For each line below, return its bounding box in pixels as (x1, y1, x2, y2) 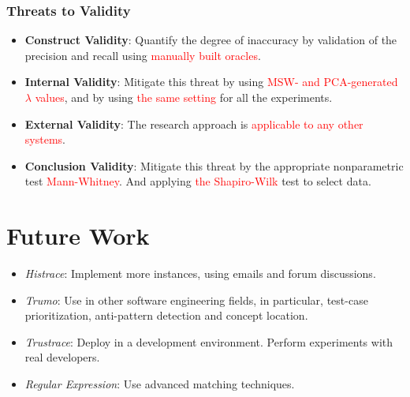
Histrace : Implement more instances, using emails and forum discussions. (24, 265, 376, 282)
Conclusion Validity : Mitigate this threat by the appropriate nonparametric (24, 157, 404, 174)
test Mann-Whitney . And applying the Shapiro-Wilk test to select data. (24, 173, 371, 189)
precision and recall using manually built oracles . (24, 47, 261, 63)
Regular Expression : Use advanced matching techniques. (24, 376, 295, 392)
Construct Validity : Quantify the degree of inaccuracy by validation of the (24, 32, 397, 48)
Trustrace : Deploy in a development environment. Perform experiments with (24, 333, 393, 350)
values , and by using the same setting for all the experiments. (35, 89, 333, 105)
